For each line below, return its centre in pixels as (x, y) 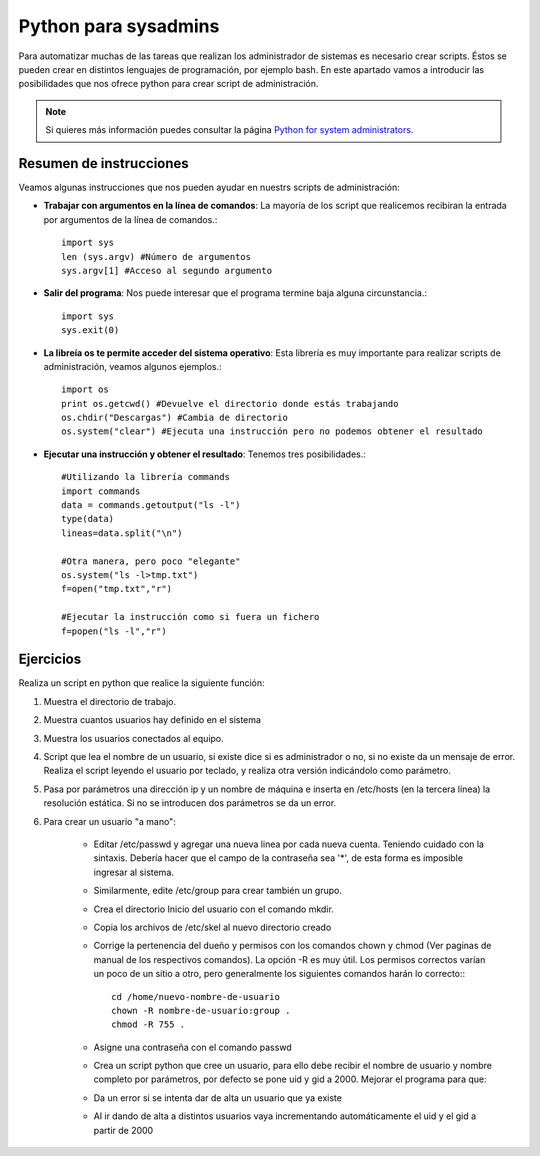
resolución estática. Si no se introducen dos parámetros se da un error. (190, 803)
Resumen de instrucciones (103, 163)
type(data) (88, 519)
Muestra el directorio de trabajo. (110, 701)
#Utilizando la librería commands (145, 477)
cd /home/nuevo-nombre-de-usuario (195, 996)
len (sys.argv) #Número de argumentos (156, 256)
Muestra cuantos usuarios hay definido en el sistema (152, 720)
